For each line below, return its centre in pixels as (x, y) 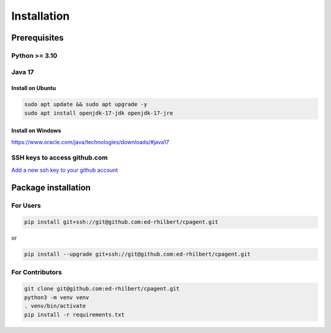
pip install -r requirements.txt (74, 315)
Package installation (51, 187)
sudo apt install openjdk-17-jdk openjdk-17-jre (99, 113)
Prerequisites (37, 38)
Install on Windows (36, 131)
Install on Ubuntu (34, 88)
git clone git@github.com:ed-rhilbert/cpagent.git (102, 289)
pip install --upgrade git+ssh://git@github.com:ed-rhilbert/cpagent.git (137, 254)
